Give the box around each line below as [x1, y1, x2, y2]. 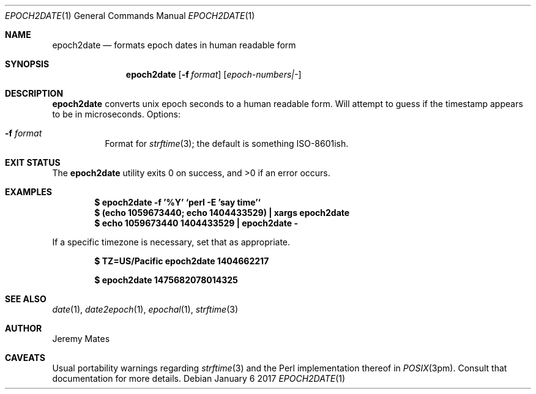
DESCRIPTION [5, 88, 64, 98]
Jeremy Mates [52, 333, 110, 344]
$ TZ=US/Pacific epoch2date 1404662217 [94, 256, 269, 266]
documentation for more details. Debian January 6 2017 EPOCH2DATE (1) [52, 373, 346, 384]
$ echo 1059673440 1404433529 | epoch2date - [94, 218, 298, 228]
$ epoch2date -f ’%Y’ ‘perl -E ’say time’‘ [94, 197, 261, 207]
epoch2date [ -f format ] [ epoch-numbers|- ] [125, 69, 302, 80]
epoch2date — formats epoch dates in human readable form [52, 40, 296, 50]
